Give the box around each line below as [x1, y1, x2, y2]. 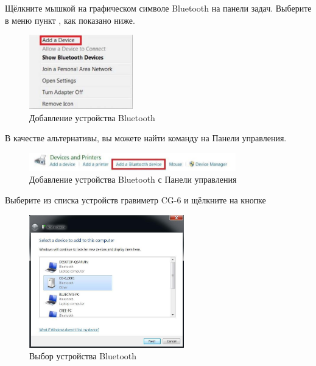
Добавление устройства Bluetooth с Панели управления [29, 173, 237, 186]
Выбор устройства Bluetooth [29, 350, 137, 362]
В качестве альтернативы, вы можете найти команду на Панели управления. [5, 132, 287, 144]
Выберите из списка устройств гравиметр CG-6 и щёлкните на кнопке [5, 193, 266, 206]
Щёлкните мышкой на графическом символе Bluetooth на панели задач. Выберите [5, 2, 312, 14]
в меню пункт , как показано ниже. [5, 13, 135, 26]
